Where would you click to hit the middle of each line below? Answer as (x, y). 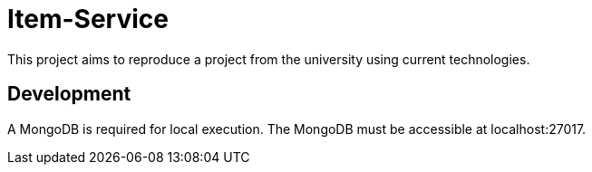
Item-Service (88, 19)
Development (69, 94)
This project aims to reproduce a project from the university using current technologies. (269, 59)
